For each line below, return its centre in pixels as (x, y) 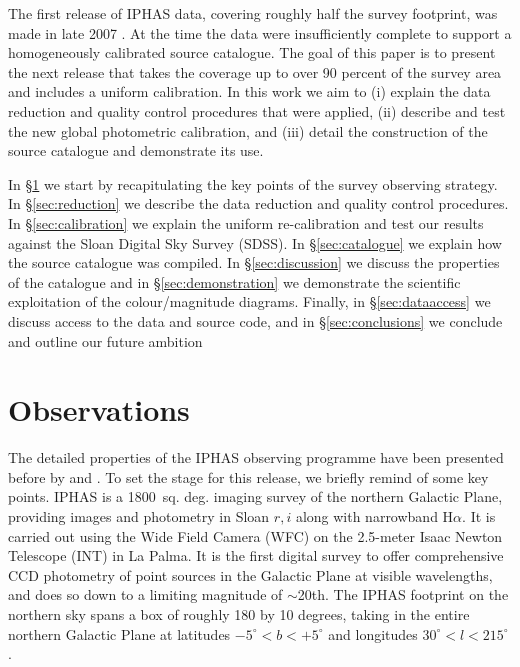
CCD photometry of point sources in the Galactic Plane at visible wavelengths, (250, 574)
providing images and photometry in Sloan (139, 516)
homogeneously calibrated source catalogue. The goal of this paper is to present (252, 52)
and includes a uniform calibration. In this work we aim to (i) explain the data (249, 91)
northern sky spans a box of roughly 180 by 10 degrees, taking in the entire (239, 613)
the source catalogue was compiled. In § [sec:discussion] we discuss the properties (254, 262)
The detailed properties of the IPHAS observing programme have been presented (256, 457)
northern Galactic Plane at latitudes (119, 633)
